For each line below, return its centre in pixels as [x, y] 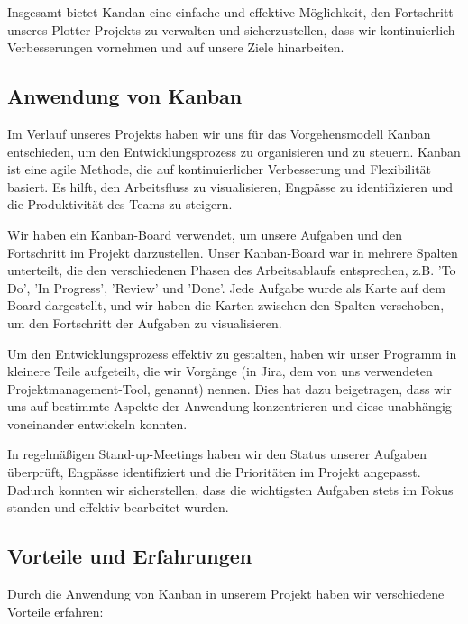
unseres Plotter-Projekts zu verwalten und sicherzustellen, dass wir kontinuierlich [231, 29]
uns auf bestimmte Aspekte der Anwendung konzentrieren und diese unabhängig [229, 406]
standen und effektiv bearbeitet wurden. [118, 507]
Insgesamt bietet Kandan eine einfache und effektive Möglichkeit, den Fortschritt [230, 12]
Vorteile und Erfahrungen [130, 556]
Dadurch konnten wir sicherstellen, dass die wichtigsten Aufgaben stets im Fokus [230, 489]
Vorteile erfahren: [55, 611]
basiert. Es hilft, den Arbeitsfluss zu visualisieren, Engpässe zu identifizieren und [230, 186]
